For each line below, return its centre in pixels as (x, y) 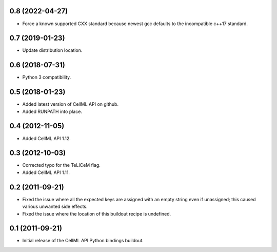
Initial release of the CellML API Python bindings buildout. (83, 241)
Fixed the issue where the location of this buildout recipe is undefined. (97, 214)
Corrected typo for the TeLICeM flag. (62, 165)
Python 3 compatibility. (47, 77)
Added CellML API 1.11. (46, 172)
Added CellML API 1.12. (47, 138)
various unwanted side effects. (55, 207)
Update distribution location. (52, 50)
